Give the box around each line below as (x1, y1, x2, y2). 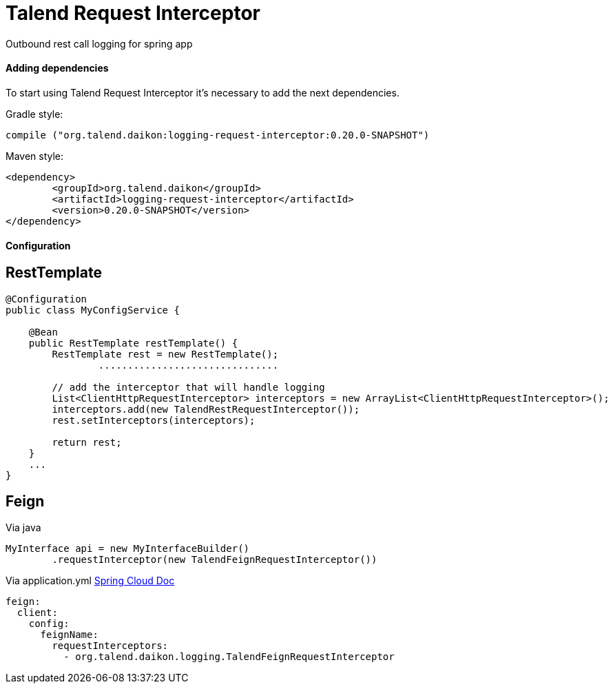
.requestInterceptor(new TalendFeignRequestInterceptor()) (52, 554, 377, 566)
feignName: (40, 629, 98, 641)
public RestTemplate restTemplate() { (28, 337, 238, 349)
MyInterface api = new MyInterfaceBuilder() (6, 543, 250, 555)
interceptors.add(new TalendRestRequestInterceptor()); (52, 403, 360, 415)
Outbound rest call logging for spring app (6, 37, 193, 50)
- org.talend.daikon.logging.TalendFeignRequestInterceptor (63, 651, 395, 663)
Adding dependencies (6, 62, 109, 74)
